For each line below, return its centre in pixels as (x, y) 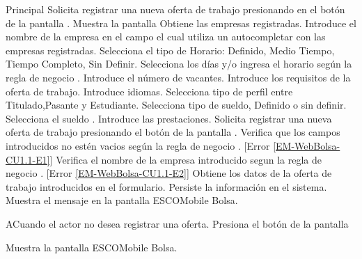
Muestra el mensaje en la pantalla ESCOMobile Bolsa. (122, 200)
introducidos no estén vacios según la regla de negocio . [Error (138, 145)
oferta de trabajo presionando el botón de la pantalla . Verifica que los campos (173, 132)
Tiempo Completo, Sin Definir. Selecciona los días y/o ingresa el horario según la (179, 64)
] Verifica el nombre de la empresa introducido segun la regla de (186, 159)
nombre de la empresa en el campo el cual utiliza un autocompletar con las (166, 37)
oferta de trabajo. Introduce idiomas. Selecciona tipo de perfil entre (149, 91)
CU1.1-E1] (28, 159)
